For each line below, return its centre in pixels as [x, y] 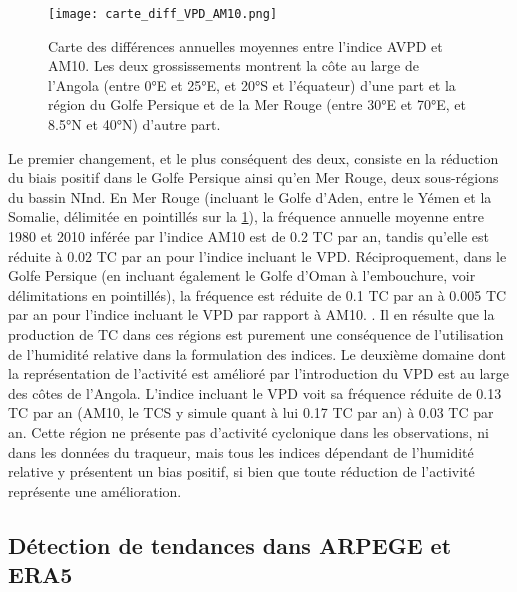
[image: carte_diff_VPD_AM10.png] [163, 14]
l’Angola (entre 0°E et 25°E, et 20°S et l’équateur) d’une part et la [252, 84]
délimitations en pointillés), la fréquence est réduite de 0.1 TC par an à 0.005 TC [257, 294]
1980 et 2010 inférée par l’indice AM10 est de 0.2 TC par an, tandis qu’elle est [248, 236]
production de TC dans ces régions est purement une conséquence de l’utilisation [256, 333]
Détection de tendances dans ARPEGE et [230, 544]
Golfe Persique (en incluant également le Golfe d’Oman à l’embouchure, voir [242, 275]
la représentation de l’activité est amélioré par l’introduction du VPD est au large [258, 373]
